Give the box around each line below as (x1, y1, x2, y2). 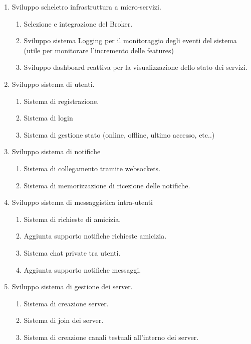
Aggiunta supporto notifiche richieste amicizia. (24, 231, 167, 241)
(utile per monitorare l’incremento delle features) (24, 45, 174, 55)
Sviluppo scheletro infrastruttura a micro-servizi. (12, 2, 161, 12)
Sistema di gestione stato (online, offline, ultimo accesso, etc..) (24, 129, 215, 140)
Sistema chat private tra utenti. (24, 247, 121, 258)
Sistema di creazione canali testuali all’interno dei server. (24, 331, 199, 342)
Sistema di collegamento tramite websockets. (24, 163, 161, 173)
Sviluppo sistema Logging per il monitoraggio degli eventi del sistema (24, 35, 237, 46)
